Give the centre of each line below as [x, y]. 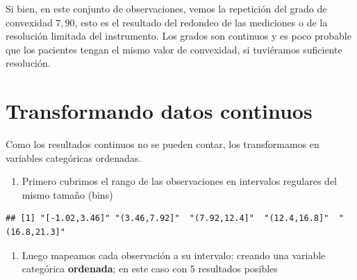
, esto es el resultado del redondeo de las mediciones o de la [201, 22]
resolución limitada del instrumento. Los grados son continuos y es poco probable [178, 36]
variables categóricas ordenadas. [74, 157]
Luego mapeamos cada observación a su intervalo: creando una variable [174, 255]
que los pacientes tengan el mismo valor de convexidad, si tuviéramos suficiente [174, 49]
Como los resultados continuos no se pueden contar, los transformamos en [163, 144]
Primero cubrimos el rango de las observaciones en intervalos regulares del [180, 181]
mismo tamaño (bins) [67, 194]
